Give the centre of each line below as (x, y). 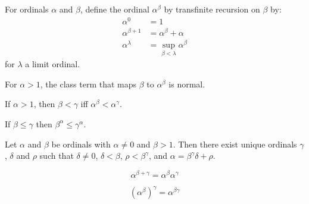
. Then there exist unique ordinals (235, 144)
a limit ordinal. (53, 64)
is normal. (187, 84)
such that (57, 156)
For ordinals (27, 9)
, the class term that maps (88, 84)
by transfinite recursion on (212, 9)
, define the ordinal (115, 9)
